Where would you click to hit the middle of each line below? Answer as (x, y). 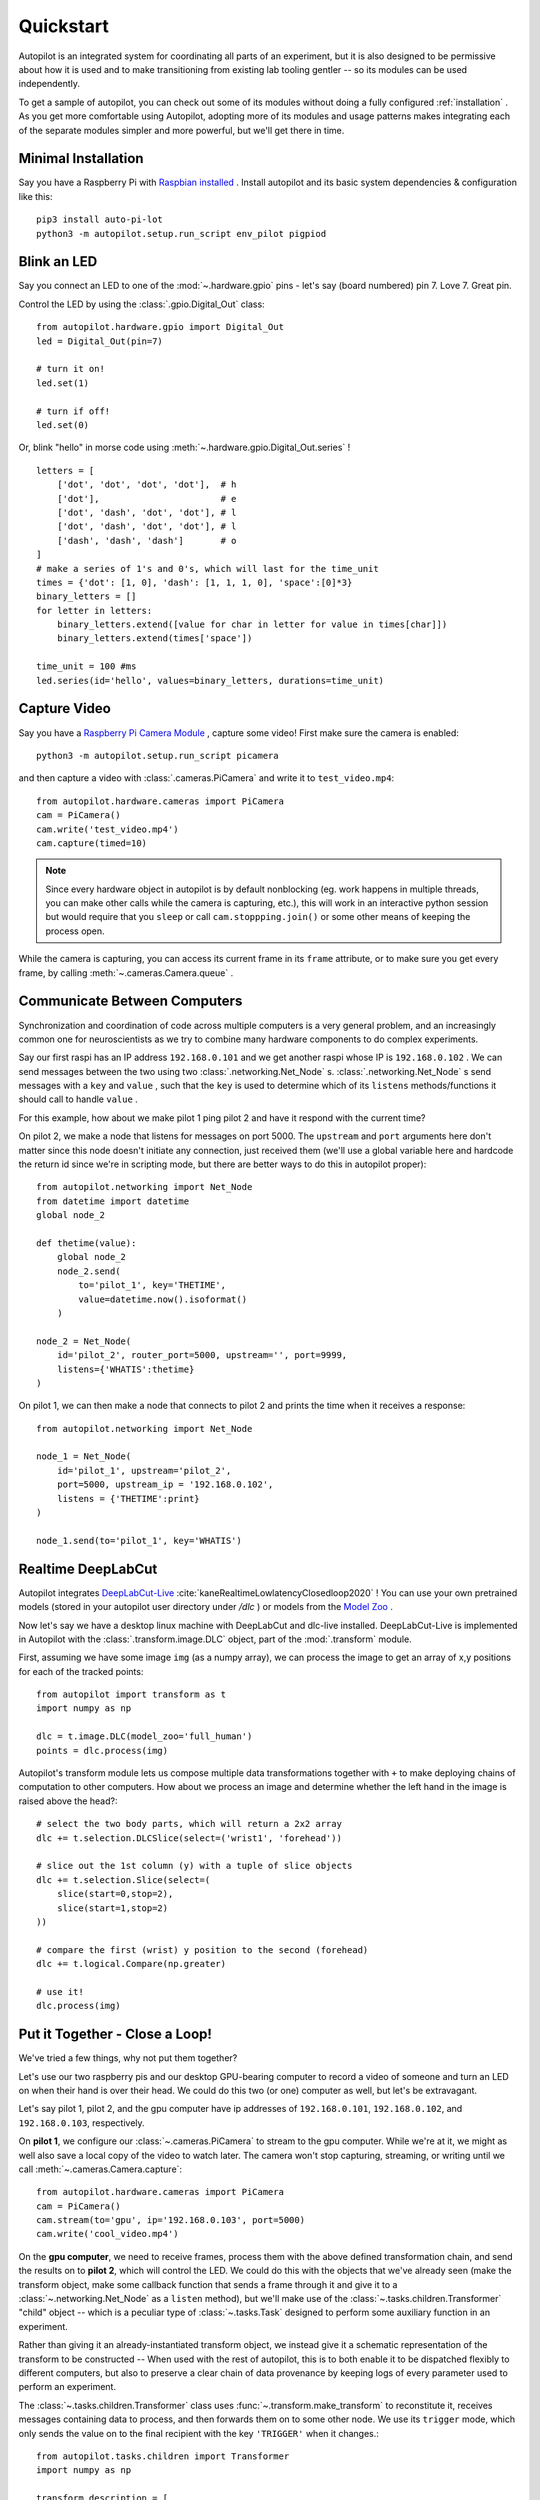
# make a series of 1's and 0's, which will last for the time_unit (207, 568)
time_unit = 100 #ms (86, 666)
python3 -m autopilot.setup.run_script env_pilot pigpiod (181, 233)
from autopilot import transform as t (131, 1694)
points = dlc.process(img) (102, 1750)
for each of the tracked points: (81, 1671)
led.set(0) (63, 425)
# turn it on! (70, 369)
